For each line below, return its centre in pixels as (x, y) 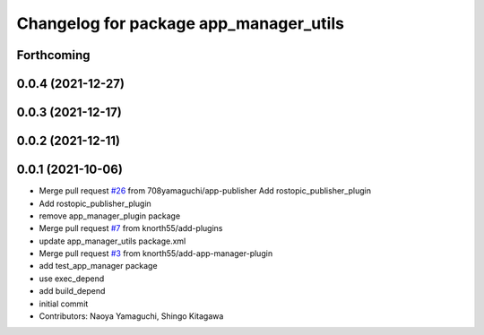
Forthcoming (53, 55)
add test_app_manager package (98, 266)
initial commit (64, 304)
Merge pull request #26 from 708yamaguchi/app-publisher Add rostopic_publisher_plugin (205, 191)
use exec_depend (72, 279)
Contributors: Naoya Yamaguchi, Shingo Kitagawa (131, 316)
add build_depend (72, 291)
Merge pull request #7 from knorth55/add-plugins (131, 228)
